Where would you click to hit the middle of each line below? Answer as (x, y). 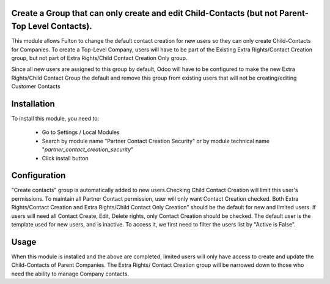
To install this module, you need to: (55, 118)
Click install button (65, 158)
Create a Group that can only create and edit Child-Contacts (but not (145, 13)
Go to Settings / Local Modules (81, 132)
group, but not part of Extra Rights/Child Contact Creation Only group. (99, 58)
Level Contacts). (60, 27)
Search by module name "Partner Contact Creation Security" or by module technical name (156, 141)
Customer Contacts (36, 86)
